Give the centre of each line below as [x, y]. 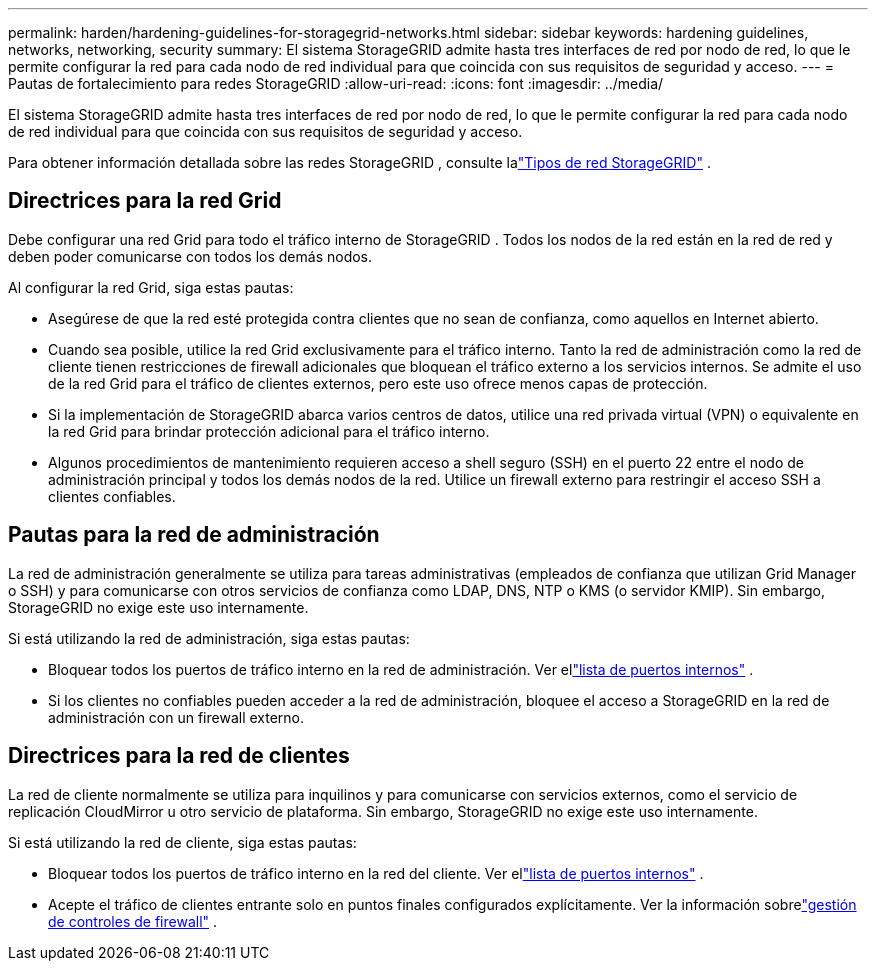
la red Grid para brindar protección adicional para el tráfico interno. [269, 431]
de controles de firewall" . [133, 921]
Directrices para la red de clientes [179, 756]
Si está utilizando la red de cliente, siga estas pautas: [182, 842]
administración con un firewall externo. [176, 717]
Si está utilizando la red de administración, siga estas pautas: [209, 638]
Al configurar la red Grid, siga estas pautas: [151, 287]
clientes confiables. [112, 496]
